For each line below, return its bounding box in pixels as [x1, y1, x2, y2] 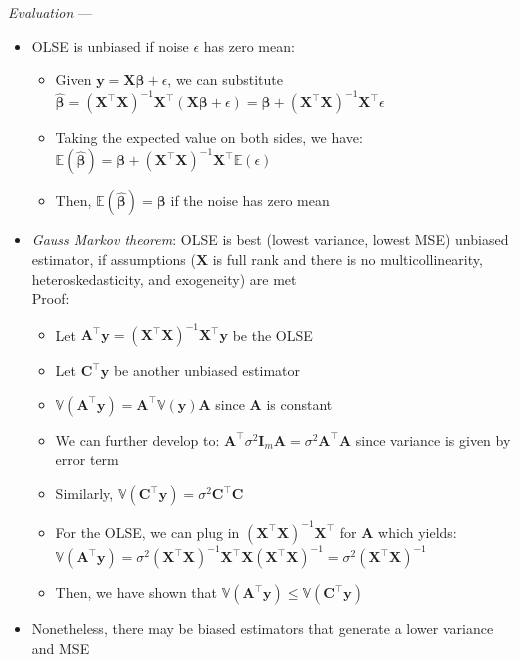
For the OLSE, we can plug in [55, 521, 240, 542]
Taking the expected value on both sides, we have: [55, 127, 363, 148]
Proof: [31, 288, 70, 309]
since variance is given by [355, 429, 511, 450]
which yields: [378, 521, 457, 542]
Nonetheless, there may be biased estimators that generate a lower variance [31, 618, 494, 639]
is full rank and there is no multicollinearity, [212, 248, 483, 269]
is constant [266, 393, 333, 414]
